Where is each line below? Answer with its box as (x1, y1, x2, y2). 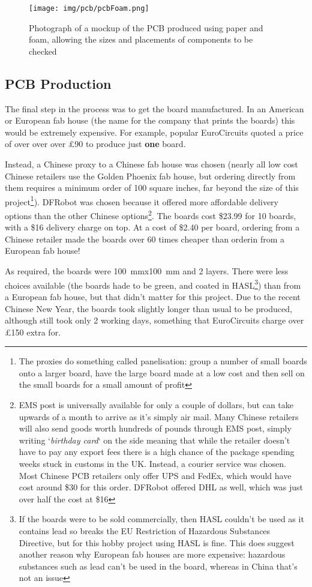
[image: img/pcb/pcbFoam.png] (29, 4, 149, 13)
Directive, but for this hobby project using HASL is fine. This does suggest (19, 536, 295, 549)
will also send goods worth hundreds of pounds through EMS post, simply (19, 422, 292, 435)
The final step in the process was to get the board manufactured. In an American (5, 102, 304, 115)
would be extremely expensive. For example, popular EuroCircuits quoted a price (5, 125, 304, 138)
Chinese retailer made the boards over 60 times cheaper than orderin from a (5, 232, 285, 245)
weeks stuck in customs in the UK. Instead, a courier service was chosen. (19, 457, 286, 470)
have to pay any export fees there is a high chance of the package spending (19, 445, 295, 458)
